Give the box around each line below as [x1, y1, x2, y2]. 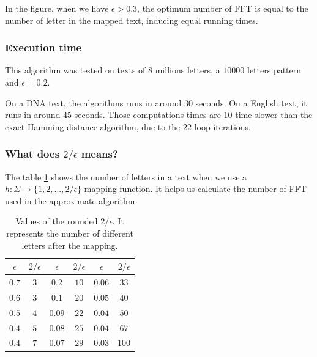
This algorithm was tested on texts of [5, 64, 146, 76]
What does [5, 146, 60, 161]
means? [81, 146, 118, 161]
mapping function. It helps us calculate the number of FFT [84, 182, 307, 195]
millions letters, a [155, 64, 220, 76]
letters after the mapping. [21, 238, 118, 251]
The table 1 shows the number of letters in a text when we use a [5, 170, 247, 183]
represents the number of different [6, 227, 133, 240]
